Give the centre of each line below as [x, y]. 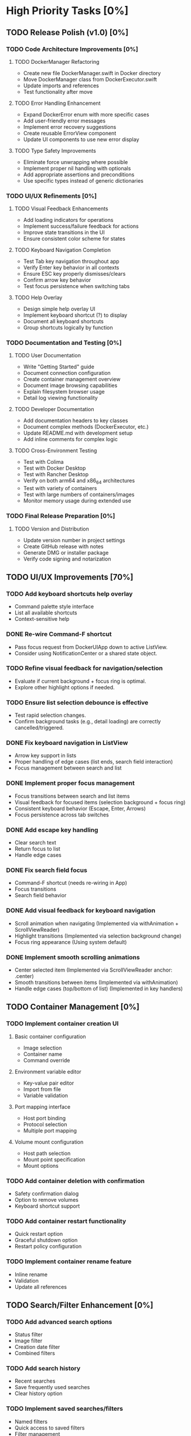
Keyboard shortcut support [47, 1206]
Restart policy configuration [48, 1246]
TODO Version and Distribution [52, 529]
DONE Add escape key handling [52, 830]
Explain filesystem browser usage [64, 392]
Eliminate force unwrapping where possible [76, 162]
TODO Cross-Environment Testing [56, 451]
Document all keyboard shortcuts [63, 322]
